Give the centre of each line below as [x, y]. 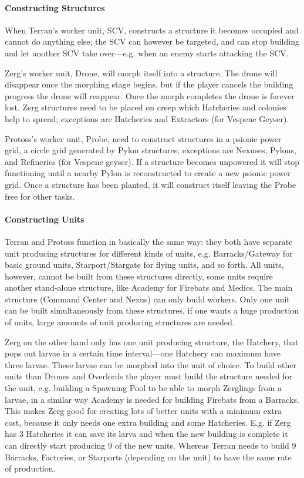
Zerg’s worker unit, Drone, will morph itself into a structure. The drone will [141, 73]
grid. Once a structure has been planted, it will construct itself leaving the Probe [151, 184]
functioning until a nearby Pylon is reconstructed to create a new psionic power [148, 173]
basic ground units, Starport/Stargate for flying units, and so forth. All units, [144, 265]
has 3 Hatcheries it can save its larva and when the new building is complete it [146, 434]
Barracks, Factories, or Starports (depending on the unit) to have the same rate [148, 457]
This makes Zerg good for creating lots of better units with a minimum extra [143, 411]
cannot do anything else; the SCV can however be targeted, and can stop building [152, 41]
